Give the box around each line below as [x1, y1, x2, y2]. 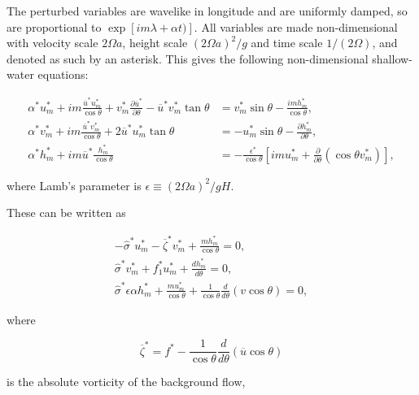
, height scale [122, 34, 188, 51]
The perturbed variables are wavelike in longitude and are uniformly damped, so [7, 2, 408, 19]
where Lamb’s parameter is [7, 176, 142, 193]
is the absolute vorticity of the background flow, [7, 373, 246, 390]
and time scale [251, 34, 323, 51]
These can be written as [7, 204, 126, 221]
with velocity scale [7, 34, 98, 51]
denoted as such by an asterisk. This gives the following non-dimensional [7, 50, 369, 67]
